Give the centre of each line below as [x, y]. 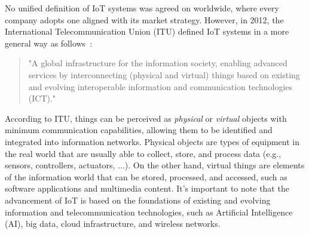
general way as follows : [49, 43]
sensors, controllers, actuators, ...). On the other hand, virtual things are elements [155, 165]
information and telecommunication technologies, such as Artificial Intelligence [149, 212]
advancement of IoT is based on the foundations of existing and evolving [138, 200]
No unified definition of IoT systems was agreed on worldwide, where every [142, 8]
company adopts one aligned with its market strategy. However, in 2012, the [144, 19]
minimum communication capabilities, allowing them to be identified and [139, 130]
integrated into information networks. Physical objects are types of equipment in [152, 141]
